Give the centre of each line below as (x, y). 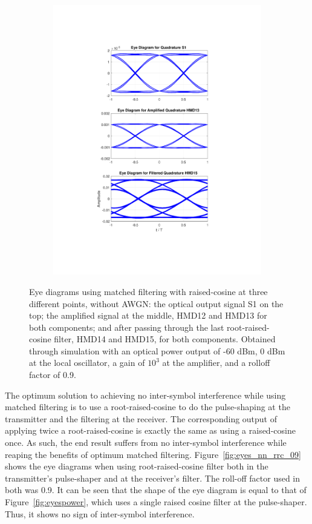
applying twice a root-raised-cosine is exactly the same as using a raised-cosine (150, 430)
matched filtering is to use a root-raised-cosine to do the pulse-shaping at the (148, 407)
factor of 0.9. (53, 375)
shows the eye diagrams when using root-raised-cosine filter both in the (137, 466)
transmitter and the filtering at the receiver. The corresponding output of (141, 418)
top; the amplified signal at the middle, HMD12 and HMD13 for (148, 315)
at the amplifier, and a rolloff (216, 363)
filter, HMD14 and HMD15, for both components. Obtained (165, 339)
